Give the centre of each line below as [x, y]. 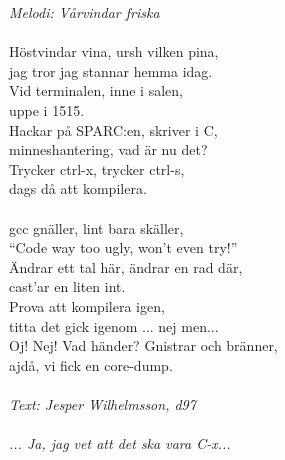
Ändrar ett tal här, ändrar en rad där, [126, 266]
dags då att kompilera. [78, 188]
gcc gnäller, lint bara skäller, [96, 227]
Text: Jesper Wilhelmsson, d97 [102, 403]
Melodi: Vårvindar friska [84, 12]
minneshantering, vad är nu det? [108, 149]
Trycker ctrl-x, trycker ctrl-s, [97, 168]
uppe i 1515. [47, 109]
